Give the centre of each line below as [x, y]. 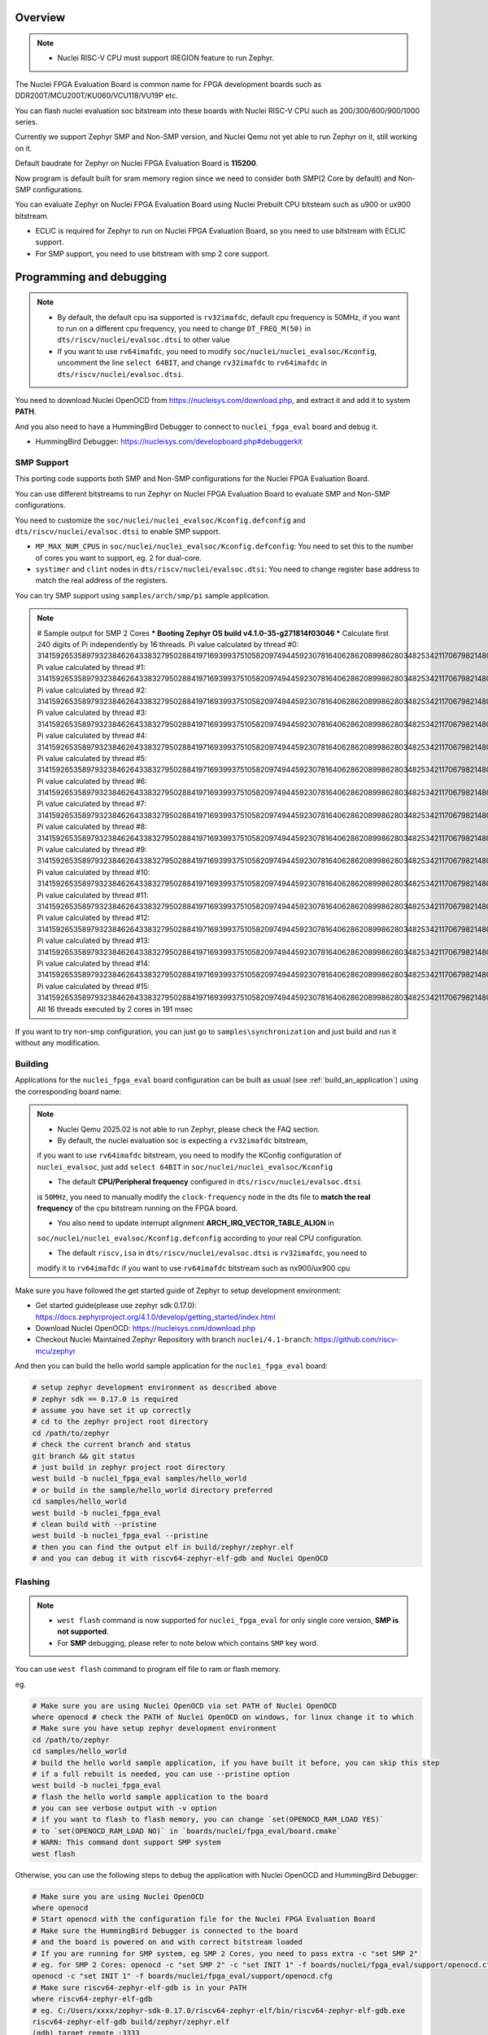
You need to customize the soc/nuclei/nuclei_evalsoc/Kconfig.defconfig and [160, 520]
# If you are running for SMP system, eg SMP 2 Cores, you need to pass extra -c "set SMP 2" [225, 1953]
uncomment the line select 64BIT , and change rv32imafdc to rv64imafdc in [192, 363]
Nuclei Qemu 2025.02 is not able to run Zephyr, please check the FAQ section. [189, 1129]
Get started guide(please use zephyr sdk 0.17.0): [116, 1306]
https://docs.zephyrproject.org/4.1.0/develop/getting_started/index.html [155, 1317]
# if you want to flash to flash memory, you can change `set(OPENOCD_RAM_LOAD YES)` [208, 1820]
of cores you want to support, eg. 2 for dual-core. [119, 558]
